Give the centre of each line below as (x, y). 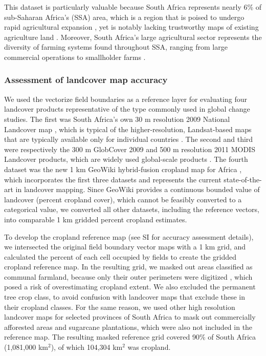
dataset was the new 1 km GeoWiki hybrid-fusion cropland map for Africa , (123, 169)
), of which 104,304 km (87, 347)
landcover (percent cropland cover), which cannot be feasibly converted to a (123, 199)
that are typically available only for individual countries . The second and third (129, 139)
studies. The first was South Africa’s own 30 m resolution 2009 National (117, 119)
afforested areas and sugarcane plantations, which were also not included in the (128, 327)
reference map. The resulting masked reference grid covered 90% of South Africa (130, 337)
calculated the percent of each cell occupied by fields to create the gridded (120, 256)
